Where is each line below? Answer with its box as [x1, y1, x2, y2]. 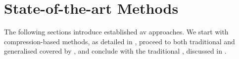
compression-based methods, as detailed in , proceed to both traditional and [4, 36, 235, 46]
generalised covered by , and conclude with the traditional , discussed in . [4, 46, 227, 56]
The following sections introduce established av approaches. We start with [4, 27, 229, 37]
